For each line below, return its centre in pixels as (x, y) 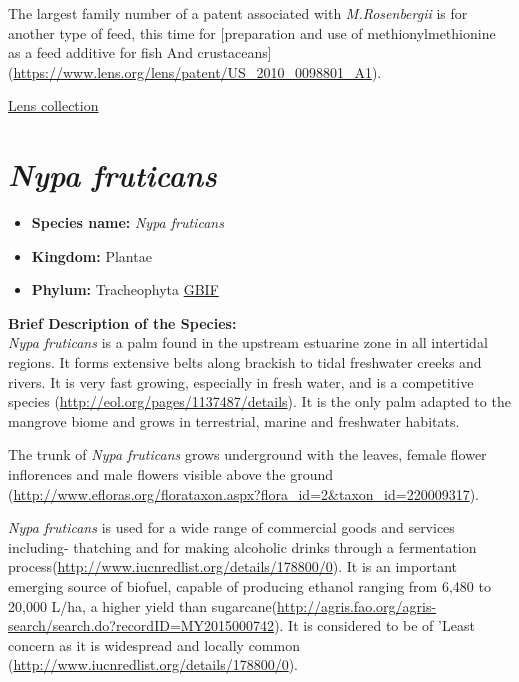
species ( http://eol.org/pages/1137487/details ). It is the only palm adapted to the (259, 401)
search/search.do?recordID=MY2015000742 (141, 625)
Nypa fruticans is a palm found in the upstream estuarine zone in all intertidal (248, 342)
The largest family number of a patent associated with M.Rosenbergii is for (238, 13)
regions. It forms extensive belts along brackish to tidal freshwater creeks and (245, 362)
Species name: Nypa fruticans (127, 222)
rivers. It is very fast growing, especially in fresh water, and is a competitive (241, 381)
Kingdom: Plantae (91, 255)
